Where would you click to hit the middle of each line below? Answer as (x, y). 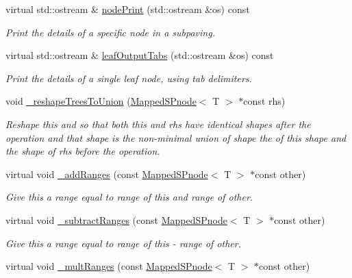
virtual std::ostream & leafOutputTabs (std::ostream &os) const (140, 55)
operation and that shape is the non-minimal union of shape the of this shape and (176, 137)
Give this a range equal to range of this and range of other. (129, 197)
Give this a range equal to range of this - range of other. (123, 243)
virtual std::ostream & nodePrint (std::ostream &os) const (128, 9)
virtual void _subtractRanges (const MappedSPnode (116, 219)
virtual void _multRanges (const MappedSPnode (109, 266)
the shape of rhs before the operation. (83, 151)
